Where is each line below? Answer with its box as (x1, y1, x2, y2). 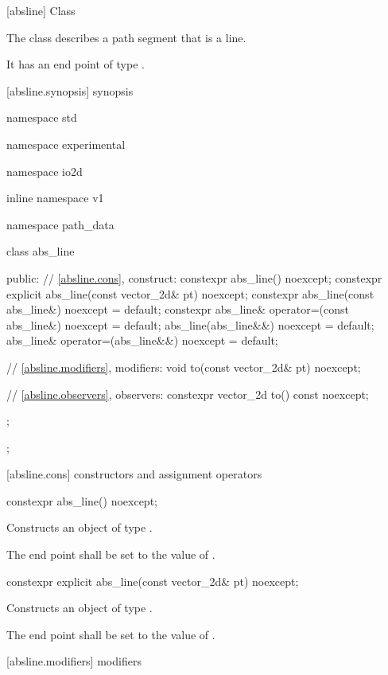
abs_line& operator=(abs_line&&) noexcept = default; (6, 332, 278, 349)
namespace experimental (6, 135, 126, 152)
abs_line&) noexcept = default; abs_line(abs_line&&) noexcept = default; (6, 316, 374, 333)
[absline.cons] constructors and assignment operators (6, 466, 262, 482)
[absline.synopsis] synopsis (6, 82, 134, 99)
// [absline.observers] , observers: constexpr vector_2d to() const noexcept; (6, 385, 369, 402)
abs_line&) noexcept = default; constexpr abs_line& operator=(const (6, 301, 349, 318)
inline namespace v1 (6, 189, 104, 206)
